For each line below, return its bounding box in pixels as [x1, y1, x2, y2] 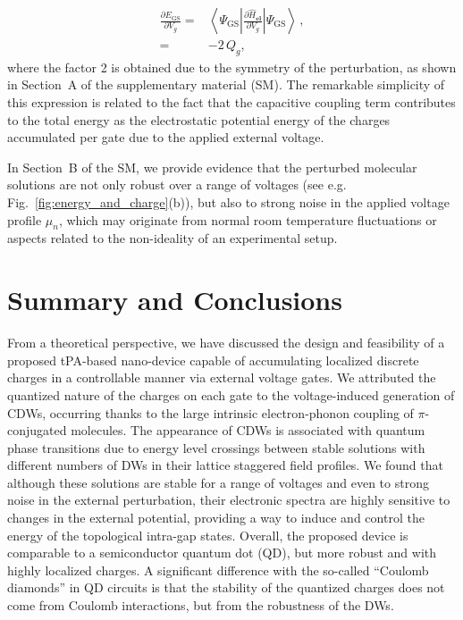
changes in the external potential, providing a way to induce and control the [7, 508, 425, 527]
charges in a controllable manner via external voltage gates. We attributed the [7, 368, 436, 387]
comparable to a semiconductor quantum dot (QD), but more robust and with [7, 543, 437, 562]
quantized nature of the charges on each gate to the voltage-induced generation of [7, 385, 455, 404]
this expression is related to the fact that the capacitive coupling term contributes [7, 93, 456, 112]
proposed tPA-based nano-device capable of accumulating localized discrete [7, 350, 419, 369]
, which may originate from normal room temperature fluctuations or [58, 210, 437, 229]
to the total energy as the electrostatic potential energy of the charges [7, 110, 391, 129]
